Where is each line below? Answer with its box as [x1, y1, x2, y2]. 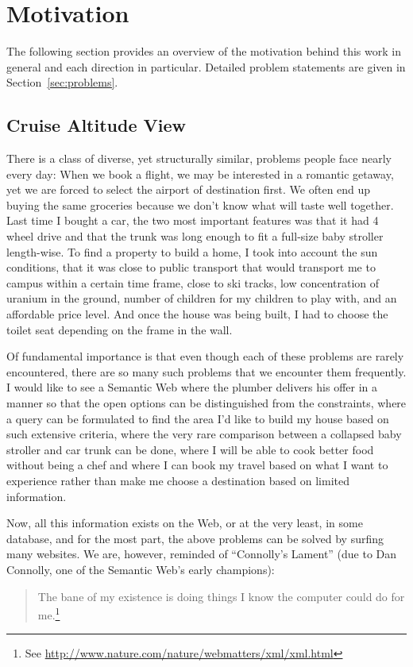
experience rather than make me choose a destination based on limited [6, 472, 349, 488]
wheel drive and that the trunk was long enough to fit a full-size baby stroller [6, 228, 384, 245]
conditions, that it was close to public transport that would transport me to [6, 259, 376, 276]
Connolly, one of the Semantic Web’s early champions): [6, 561, 275, 577]
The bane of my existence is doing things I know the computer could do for [37, 588, 405, 604]
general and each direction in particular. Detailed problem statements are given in [6, 58, 406, 75]
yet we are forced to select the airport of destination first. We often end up [6, 181, 371, 198]
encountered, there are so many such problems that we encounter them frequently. [6, 363, 407, 380]
